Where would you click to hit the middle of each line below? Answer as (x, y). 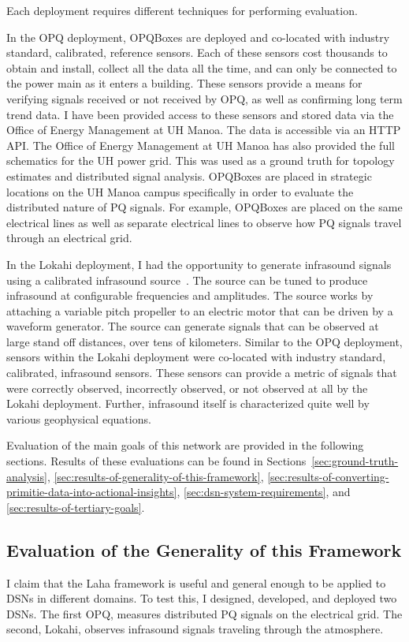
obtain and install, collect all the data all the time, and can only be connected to (202, 67)
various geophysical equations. (79, 418)
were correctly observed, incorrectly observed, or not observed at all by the (187, 388)
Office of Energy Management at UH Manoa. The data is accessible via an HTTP (204, 130)
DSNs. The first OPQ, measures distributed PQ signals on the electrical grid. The (204, 613)
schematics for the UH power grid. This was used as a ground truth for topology (201, 160)
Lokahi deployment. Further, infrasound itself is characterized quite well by (188, 403)
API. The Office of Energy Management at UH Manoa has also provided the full (201, 145)
